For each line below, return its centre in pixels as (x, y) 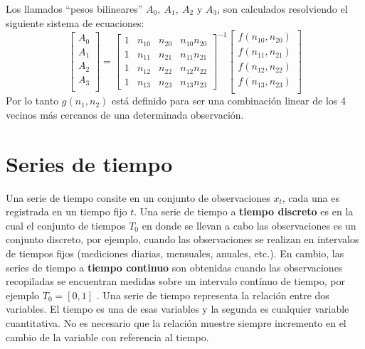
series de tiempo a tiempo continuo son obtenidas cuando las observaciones (174, 267)
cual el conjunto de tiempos (66, 225)
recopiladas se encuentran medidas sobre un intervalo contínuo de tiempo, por (175, 281)
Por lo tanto (32, 101)
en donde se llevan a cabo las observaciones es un (249, 225)
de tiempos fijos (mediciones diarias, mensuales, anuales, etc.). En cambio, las (175, 253)
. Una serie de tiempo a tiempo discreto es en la (244, 211)
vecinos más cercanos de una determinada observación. (125, 114)
